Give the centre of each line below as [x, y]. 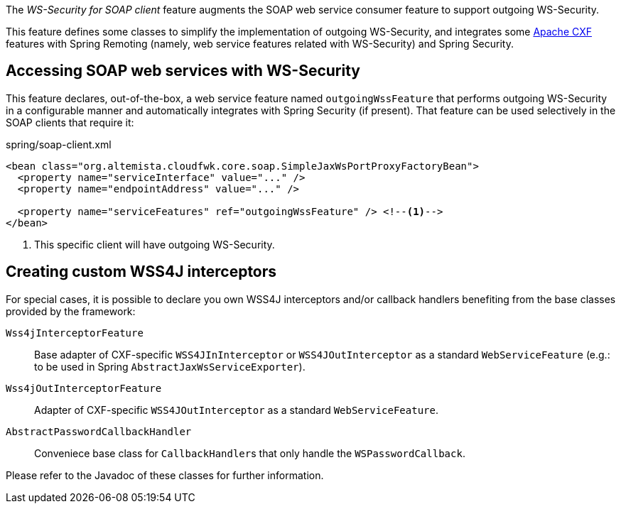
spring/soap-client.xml [59, 144]
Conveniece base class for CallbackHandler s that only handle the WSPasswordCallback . [250, 453]
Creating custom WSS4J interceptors [141, 272]
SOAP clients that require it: [70, 122]
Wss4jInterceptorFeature [75, 333]
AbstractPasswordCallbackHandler [99, 431]
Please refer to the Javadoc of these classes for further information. [165, 475]
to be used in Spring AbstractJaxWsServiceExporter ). [170, 366]
